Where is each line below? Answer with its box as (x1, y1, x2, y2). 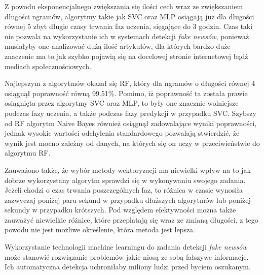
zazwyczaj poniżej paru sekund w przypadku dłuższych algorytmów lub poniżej (5, 194, 251, 205)
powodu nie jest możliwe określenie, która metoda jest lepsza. (5, 224, 196, 235)
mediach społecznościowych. (5, 60, 91, 71)
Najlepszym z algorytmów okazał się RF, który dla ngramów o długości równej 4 (5, 78, 255, 88)
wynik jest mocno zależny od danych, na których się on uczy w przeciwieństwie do (5, 137, 260, 148)
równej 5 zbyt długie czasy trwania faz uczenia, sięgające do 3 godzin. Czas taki (5, 21, 253, 32)
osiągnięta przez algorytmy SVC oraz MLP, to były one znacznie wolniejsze (5, 98, 239, 108)
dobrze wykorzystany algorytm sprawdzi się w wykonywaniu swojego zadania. (5, 174, 246, 185)
